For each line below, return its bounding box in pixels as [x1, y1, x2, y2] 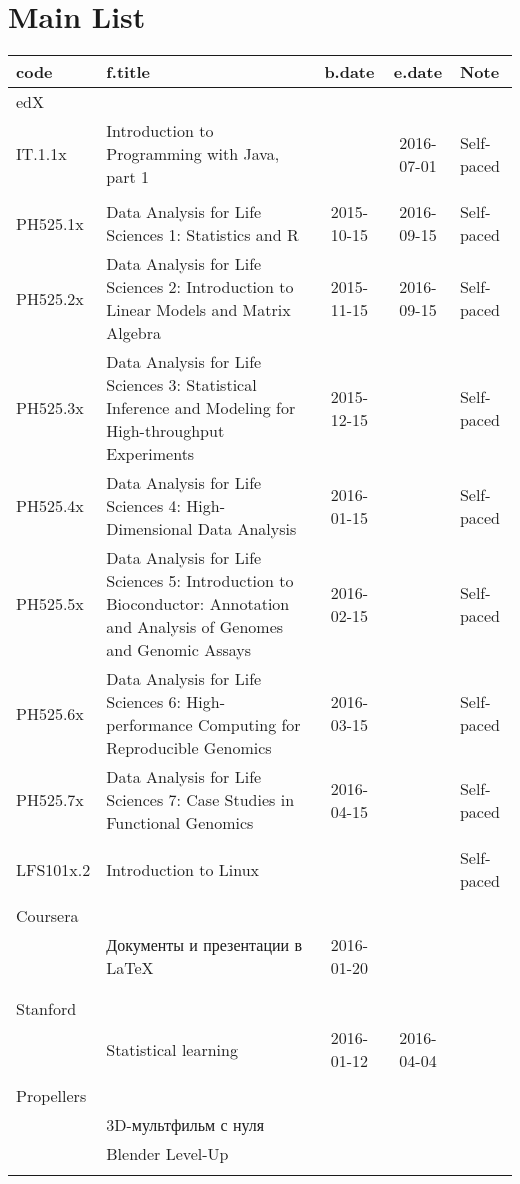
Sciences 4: [106, 494, 181, 518]
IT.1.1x [16, 142, 67, 166]
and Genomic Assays [106, 638, 252, 662]
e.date [393, 60, 443, 84]
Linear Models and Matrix [106, 298, 291, 322]
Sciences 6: [106, 690, 181, 714]
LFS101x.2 [16, 857, 91, 881]
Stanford [16, 997, 77, 1021]
